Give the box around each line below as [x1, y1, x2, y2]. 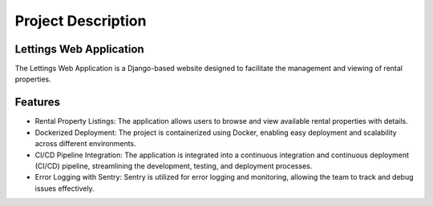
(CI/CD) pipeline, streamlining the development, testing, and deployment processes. [34, 160, 313, 171]
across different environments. [34, 139, 136, 149]
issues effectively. [34, 184, 95, 193]
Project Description [14, 12, 147, 30]
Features [14, 96, 60, 109]
